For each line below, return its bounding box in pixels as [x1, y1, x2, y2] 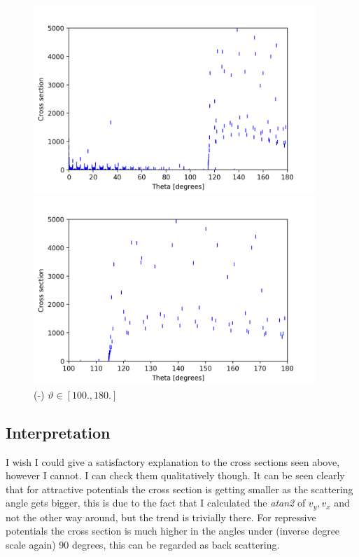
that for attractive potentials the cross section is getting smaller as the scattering [6, 481, 353, 496]
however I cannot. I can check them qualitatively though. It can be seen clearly [6, 468, 345, 483]
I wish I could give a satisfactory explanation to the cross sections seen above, [6, 454, 340, 469]
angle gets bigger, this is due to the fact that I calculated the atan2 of [6, 495, 306, 510]
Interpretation [6, 421, 111, 443]
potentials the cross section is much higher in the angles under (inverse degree [6, 523, 340, 538]
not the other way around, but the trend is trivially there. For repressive [6, 509, 316, 524]
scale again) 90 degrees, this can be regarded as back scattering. [6, 537, 280, 551]
